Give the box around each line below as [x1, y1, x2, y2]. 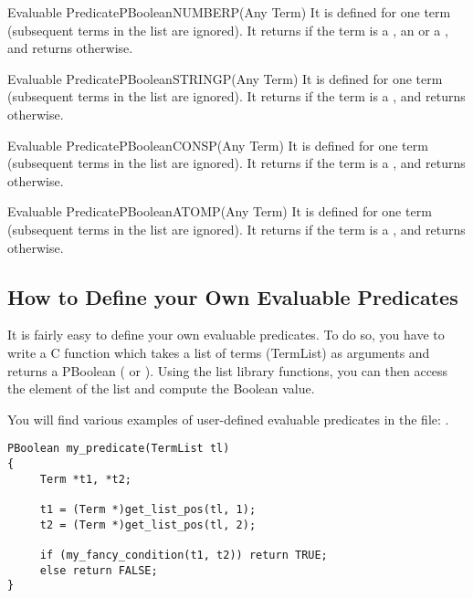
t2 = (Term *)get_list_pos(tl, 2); [39, 518, 257, 531]
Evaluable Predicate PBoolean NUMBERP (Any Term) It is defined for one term [7, 3, 451, 21]
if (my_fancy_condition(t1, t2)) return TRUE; [39, 548, 328, 561]
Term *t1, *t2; [39, 472, 132, 486]
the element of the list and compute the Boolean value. [7, 379, 315, 398]
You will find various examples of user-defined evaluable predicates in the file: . [7, 409, 449, 428]
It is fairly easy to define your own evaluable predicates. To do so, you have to [7, 325, 445, 344]
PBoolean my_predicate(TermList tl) [7, 442, 230, 456]
